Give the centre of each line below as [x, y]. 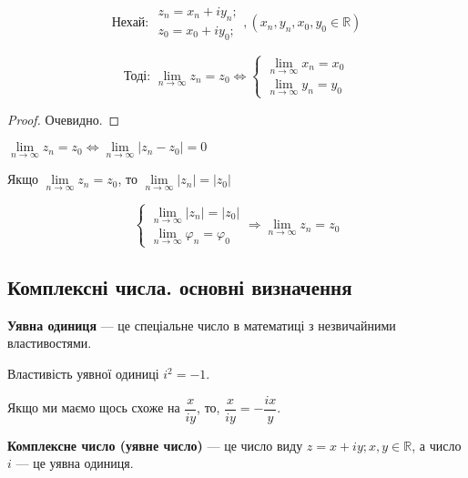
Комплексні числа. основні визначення [180, 287]
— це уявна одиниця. [75, 463]
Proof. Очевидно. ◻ [64, 119]
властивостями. [50, 343]
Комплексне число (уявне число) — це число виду [155, 445]
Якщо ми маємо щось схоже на [94, 407]
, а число [437, 445]
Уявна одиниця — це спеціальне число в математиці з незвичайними [202, 325]
